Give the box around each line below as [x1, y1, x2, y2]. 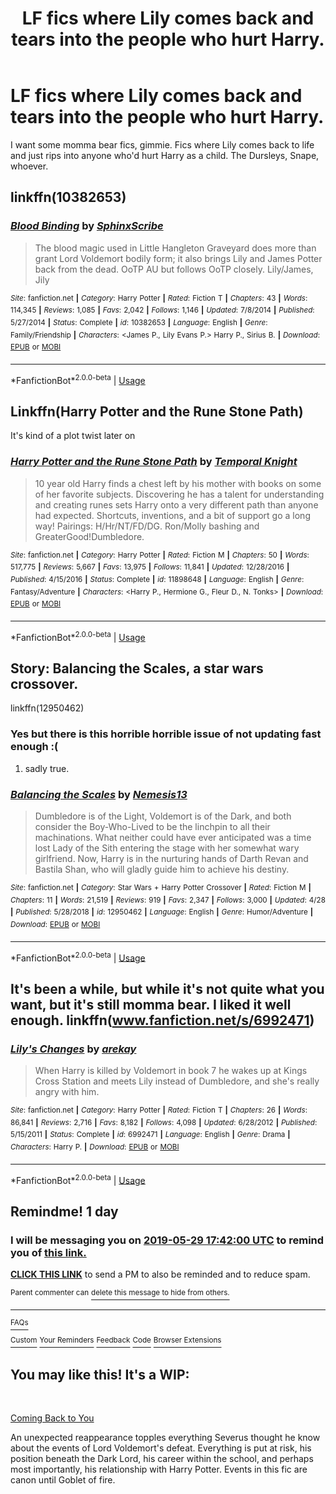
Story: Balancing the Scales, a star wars [10, 660, 264, 677]
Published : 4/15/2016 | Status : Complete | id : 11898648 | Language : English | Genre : [10, 574, 305, 584]
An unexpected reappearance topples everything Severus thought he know [10, 1432, 321, 1444]
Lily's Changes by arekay [10, 1042, 137, 1056]
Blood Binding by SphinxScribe [10, 219, 164, 233]
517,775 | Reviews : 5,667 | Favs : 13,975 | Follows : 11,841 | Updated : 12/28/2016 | [10, 562, 290, 572]
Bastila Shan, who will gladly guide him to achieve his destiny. [34, 863, 290, 876]
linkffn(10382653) [10, 189, 127, 206]
